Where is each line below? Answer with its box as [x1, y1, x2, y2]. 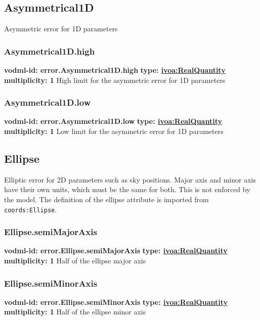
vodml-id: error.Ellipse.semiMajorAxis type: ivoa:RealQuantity [4, 245, 228, 256]
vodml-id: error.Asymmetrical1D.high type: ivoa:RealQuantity [4, 65, 226, 75]
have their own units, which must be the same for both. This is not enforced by [4, 184, 250, 195]
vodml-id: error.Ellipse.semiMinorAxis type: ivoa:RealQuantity [4, 296, 228, 307]
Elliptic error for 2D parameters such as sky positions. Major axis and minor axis [4, 174, 256, 185]
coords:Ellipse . [4, 204, 57, 214]
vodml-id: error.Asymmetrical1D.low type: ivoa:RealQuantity [4, 116, 222, 126]
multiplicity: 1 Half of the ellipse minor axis [4, 306, 146, 317]
